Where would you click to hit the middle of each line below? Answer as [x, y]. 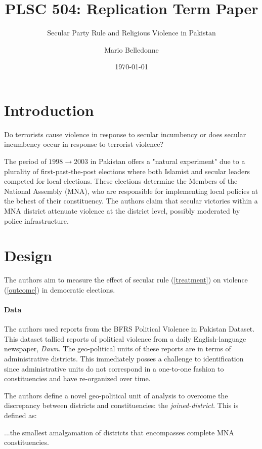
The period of [25, 161]
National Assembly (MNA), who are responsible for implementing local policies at [131, 191]
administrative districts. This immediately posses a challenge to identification [124, 359]
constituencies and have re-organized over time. [77, 378]
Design [28, 255]
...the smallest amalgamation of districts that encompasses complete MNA [119, 432]
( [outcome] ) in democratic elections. [60, 289]
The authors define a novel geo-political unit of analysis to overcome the [116, 395]
